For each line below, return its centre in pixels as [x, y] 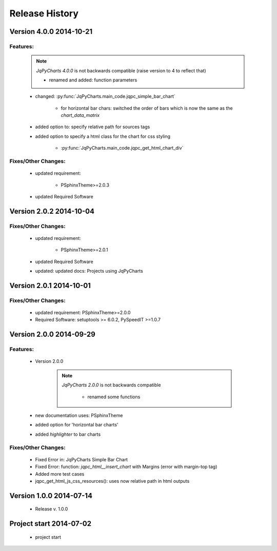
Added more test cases [60, 474]
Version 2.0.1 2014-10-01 [50, 285]
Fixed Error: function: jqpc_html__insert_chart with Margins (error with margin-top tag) [126, 467]
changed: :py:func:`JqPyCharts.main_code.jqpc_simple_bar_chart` [105, 96]
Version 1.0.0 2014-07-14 [51, 495]
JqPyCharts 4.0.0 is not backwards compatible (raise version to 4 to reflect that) [121, 70]
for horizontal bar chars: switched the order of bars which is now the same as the [147, 108]
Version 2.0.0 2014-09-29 [53, 334]
